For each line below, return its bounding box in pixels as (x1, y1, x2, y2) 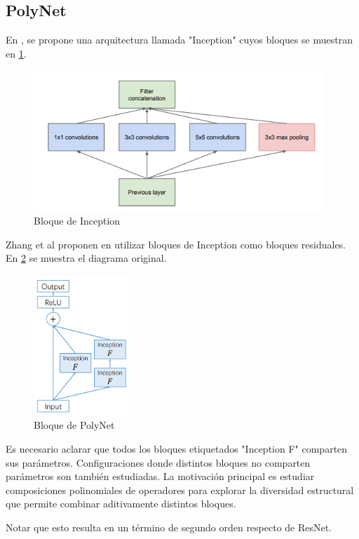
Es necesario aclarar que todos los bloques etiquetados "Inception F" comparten (6, 441, 348, 455)
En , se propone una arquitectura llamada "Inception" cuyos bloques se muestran (6, 32, 353, 47)
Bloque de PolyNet (34, 418, 115, 432)
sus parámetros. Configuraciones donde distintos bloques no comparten (6, 455, 311, 470)
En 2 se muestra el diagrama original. (6, 251, 167, 265)
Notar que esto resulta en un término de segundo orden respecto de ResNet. (6, 519, 332, 534)
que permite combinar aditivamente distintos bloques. (6, 496, 236, 511)
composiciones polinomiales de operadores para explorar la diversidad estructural (6, 482, 354, 497)
